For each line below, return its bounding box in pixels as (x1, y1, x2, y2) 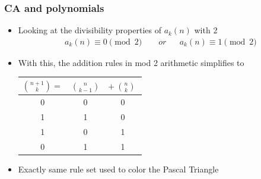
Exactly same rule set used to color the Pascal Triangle (18, 162, 219, 175)
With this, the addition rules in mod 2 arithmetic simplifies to (18, 56, 244, 68)
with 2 (194, 24, 218, 36)
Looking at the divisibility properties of (18, 24, 161, 36)
